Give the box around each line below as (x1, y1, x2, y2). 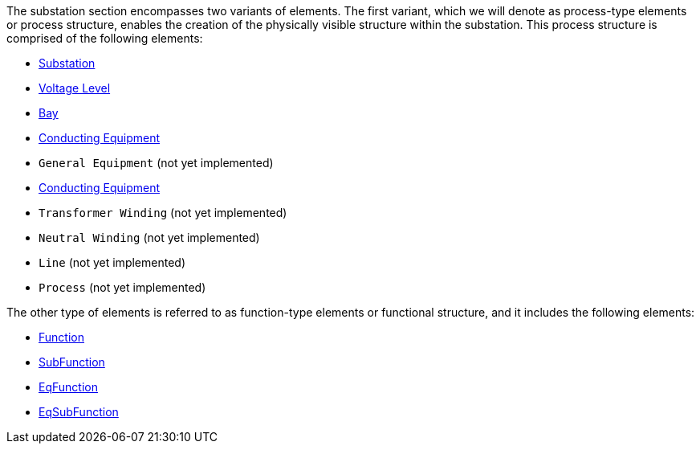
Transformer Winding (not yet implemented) (39, 206, 287, 219)
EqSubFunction (39, 405, 119, 419)
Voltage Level (39, 81, 111, 95)
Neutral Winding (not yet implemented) (39, 231, 260, 244)
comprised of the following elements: (6, 31, 203, 45)
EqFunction (39, 380, 98, 394)
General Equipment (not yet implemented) (39, 156, 274, 170)
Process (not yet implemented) (39, 280, 206, 294)
